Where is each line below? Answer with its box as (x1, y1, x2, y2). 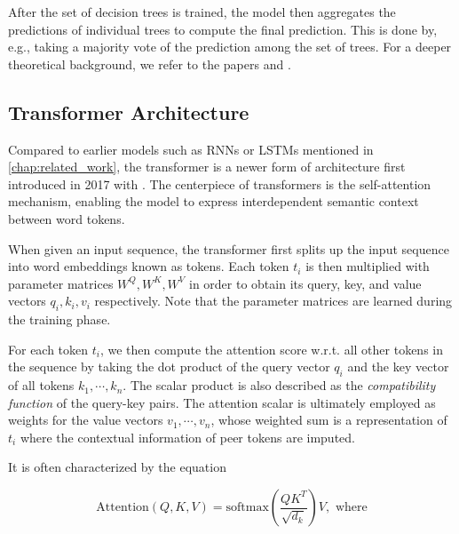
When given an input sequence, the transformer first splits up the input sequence (8, 239, 449, 258)
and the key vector (347, 357, 449, 376)
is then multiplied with (305, 257, 430, 275)
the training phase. (8, 310, 111, 329)
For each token (8, 339, 89, 358)
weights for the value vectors (8, 410, 163, 429)
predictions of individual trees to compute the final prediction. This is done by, (8, 20, 438, 38)
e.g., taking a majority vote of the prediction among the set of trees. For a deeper (8, 37, 452, 56)
